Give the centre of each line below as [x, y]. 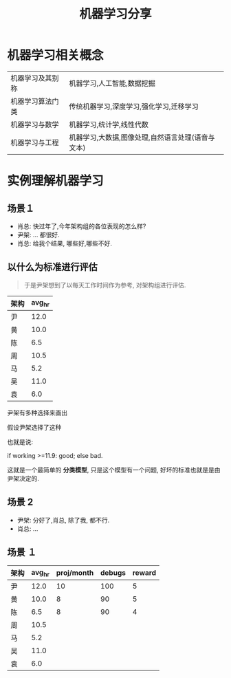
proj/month [75, 573]
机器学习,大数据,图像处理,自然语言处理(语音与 [142, 137]
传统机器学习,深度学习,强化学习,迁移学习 [134, 106]
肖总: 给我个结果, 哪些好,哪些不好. [64, 243]
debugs [113, 573]
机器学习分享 [115, 14]
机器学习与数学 [35, 124]
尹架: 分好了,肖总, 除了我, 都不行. [63, 520]
